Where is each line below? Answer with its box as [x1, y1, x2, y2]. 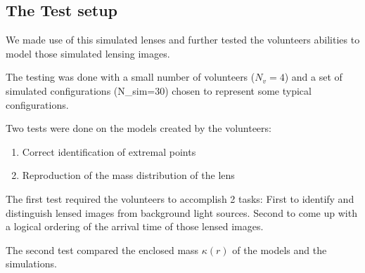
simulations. [6, 256, 57, 271]
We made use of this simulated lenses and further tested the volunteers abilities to [6, 32, 360, 47]
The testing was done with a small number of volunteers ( [6, 69, 255, 84]
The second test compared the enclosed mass [6, 242, 199, 257]
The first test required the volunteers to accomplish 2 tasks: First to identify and [6, 191, 354, 206]
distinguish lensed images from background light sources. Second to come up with [6, 205, 357, 220]
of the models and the [232, 242, 327, 257]
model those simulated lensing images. [6, 46, 170, 60]
